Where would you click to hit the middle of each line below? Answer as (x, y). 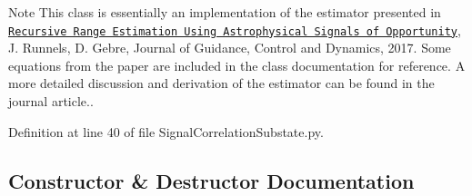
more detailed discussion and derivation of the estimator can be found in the (221, 83)
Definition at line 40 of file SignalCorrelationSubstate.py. (166, 131)
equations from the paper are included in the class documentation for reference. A (237, 65)
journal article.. (51, 101)
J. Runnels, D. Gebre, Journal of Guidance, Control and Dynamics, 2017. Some (230, 48)
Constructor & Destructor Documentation (211, 180)
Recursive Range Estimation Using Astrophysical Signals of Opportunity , (235, 29)
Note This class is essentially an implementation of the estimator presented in (225, 12)
